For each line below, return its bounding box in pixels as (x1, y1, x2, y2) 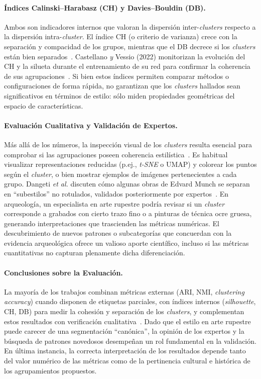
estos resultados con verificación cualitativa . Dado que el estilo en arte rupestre (4, 316, 251, 326)
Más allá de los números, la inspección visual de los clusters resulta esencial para (4, 139, 252, 149)
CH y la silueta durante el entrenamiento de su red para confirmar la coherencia (4, 61, 250, 71)
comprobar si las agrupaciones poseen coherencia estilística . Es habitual (4, 149, 228, 159)
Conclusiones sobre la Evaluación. (4, 267, 123, 277)
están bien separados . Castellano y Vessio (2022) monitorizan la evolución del (4, 51, 245, 61)
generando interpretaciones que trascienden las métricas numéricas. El (4, 218, 219, 228)
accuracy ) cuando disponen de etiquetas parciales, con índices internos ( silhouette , (4, 296, 256, 307)
